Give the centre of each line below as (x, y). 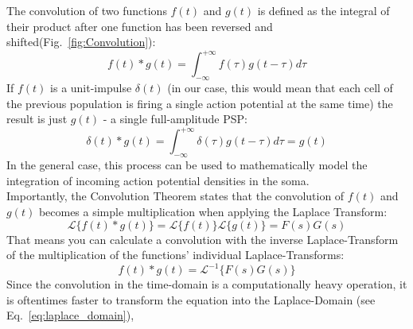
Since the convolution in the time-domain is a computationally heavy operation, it (207, 284)
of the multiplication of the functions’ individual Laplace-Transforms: (175, 255)
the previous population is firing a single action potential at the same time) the (200, 103)
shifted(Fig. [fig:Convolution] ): (81, 42)
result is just (37, 119)
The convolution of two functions (87, 10)
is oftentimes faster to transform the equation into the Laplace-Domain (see (191, 299)
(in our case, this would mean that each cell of (280, 88)
